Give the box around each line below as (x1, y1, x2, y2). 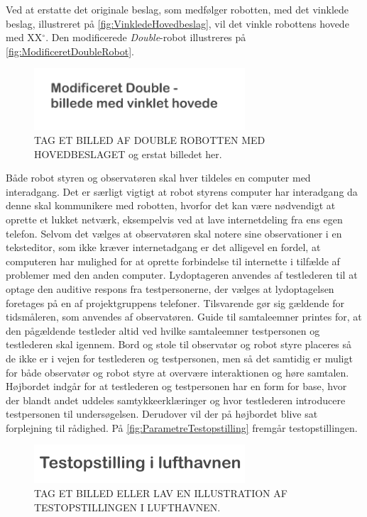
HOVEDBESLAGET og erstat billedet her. (34, 146, 222, 161)
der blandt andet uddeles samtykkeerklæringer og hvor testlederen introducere (6, 392, 346, 407)
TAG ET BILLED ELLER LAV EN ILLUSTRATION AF (34, 486, 287, 501)
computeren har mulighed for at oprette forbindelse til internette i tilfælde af (6, 253, 340, 268)
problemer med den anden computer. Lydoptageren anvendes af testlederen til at (6, 267, 358, 282)
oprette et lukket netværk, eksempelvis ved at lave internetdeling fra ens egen (6, 211, 343, 226)
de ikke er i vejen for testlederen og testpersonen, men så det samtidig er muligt (6, 350, 353, 365)
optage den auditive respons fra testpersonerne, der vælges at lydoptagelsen (6, 281, 334, 296)
